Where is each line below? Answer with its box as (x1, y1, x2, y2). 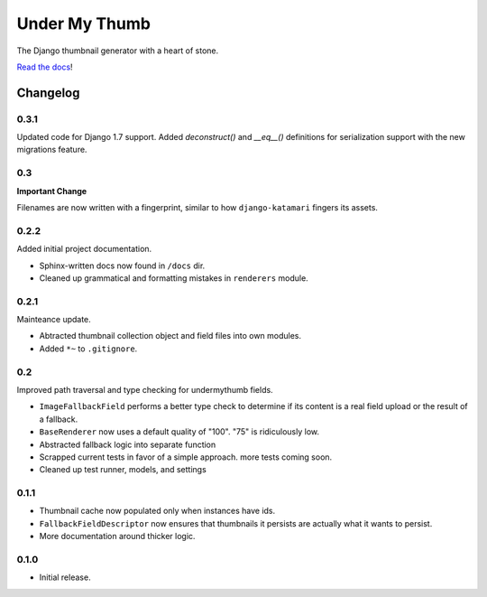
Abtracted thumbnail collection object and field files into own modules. (39, 331, 302, 341)
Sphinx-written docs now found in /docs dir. (39, 260, 206, 271)
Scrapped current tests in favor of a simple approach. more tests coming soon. (39, 452, 333, 462)
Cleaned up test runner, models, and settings (39, 464, 207, 475)
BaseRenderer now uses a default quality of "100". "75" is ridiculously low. (39, 426, 320, 437)
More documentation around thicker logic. (39, 531, 196, 542)
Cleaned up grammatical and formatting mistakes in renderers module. (39, 272, 308, 284)
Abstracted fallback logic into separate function (39, 439, 216, 450)
